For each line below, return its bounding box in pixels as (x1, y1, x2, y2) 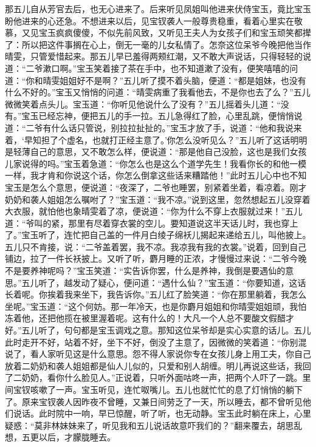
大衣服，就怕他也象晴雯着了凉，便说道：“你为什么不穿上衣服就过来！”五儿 (5, 205, 303, 217)
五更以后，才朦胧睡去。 (21, 431, 115, 443)
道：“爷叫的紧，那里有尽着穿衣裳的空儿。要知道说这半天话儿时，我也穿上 (5, 216, 298, 229)
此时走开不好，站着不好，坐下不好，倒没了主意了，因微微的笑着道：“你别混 (5, 335, 307, 348)
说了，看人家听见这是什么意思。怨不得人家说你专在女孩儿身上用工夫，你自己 (5, 347, 311, 360)
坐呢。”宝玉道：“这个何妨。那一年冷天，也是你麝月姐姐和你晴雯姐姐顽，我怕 (5, 299, 307, 312)
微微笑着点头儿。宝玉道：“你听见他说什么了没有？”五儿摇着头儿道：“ (5, 97, 281, 110)
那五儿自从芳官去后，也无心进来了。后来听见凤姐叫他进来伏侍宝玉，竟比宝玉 (5, 2, 311, 15)
